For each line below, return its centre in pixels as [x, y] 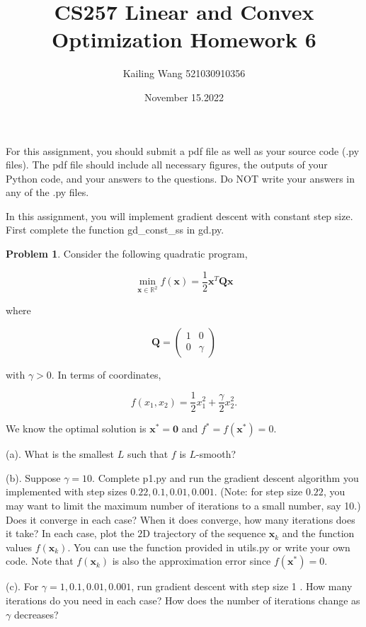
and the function [318, 533]
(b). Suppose [33, 477]
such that [148, 454]
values [19, 547]
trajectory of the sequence [210, 533]
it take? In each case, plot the [70, 533]
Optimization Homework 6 [184, 39]
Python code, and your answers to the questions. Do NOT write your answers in [180, 178]
